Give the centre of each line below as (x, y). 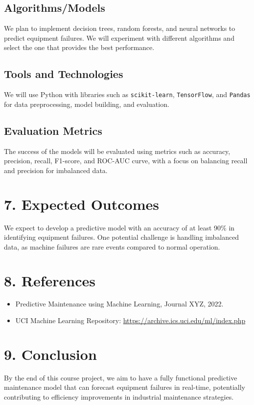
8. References (50, 280)
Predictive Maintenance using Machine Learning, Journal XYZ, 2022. (119, 304)
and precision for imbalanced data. (56, 170)
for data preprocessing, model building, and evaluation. (87, 104)
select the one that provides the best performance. (79, 47)
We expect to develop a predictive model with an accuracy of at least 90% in (119, 227)
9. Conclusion (50, 354)
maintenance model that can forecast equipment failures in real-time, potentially (125, 387)
